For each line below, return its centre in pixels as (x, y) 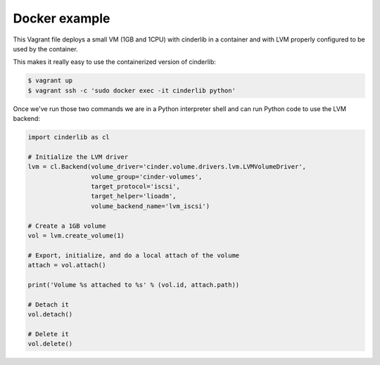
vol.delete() (50, 344)
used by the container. (45, 49)
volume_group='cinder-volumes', (146, 177)
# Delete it (49, 334)
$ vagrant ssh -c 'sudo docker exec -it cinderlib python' (132, 90)
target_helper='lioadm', (133, 196)
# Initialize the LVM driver (78, 157)
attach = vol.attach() (67, 265)
